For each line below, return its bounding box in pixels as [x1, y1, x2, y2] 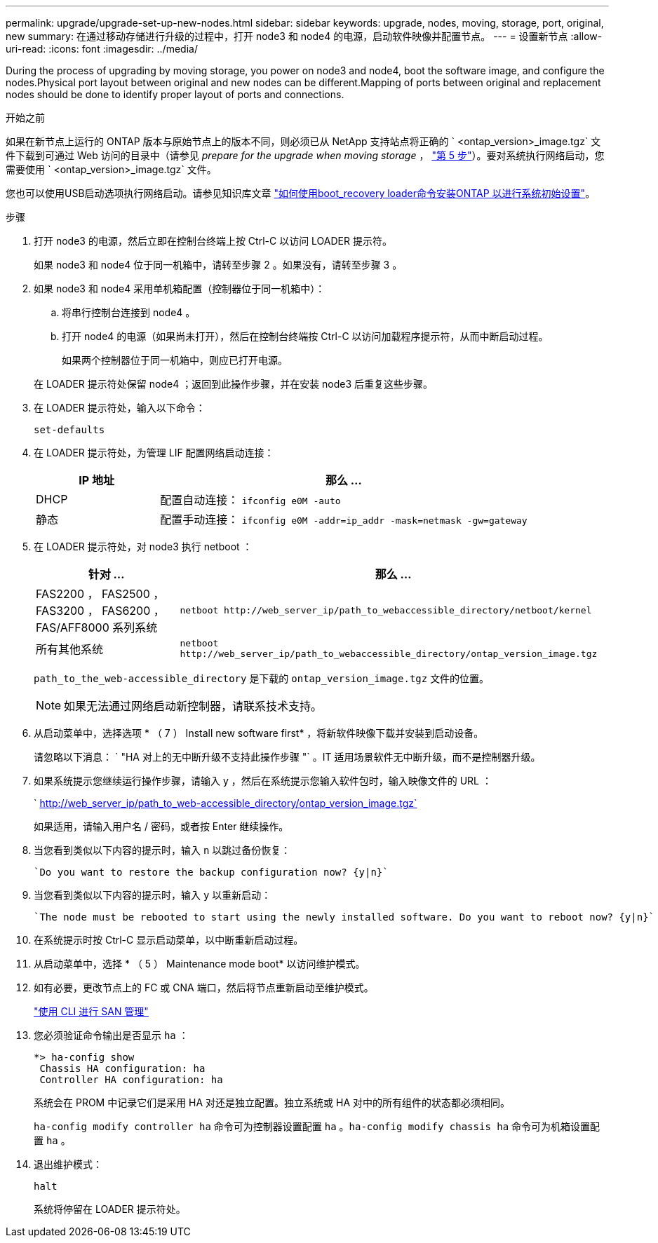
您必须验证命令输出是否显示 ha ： [34, 1029, 189, 1041]
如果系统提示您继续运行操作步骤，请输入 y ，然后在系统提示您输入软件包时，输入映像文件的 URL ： [34, 775, 492, 787]
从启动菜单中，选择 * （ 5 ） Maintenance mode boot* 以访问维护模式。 [34, 958, 365, 970]
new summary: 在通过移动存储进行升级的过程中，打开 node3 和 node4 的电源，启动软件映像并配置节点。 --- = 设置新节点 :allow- [6, 30, 603, 42]
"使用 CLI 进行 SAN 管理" [34, 1005, 149, 1017]
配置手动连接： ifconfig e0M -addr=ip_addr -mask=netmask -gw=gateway [160, 512, 528, 527]
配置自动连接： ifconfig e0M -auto [160, 493, 341, 507]
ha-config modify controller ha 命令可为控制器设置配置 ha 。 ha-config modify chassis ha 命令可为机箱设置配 [34, 1120, 600, 1132]
